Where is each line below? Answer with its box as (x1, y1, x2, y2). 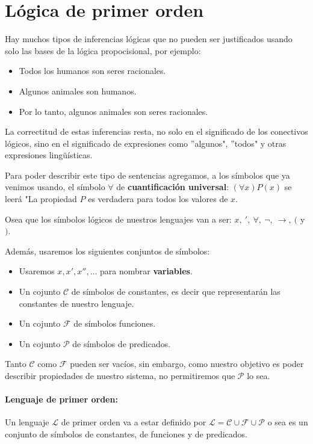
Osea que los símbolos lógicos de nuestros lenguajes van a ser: (5, 212, 232, 225)
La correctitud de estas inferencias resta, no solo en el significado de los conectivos (5, 125, 308, 138)
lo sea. (247, 369, 270, 381)
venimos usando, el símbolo (5, 180, 105, 193)
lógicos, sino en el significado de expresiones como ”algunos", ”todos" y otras (5, 137, 287, 149)
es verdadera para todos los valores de (88, 193, 228, 205)
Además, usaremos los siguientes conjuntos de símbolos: (5, 244, 210, 257)
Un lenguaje (5, 416, 49, 428)
